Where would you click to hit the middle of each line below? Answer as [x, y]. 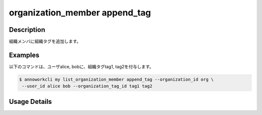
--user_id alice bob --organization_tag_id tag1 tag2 [87, 86]
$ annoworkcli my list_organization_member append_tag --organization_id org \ [116, 79]
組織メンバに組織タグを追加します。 [45, 42]
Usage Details [30, 101]
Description [27, 30]
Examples [24, 55]
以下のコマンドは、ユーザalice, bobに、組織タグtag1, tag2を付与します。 [81, 66]
